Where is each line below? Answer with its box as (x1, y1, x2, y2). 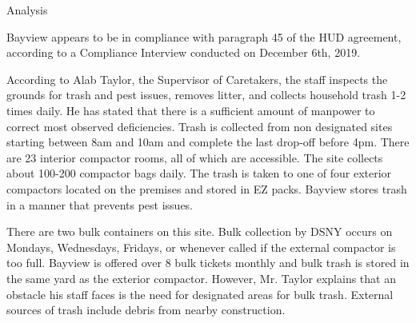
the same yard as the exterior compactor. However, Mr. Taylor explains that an (6, 269, 396, 286)
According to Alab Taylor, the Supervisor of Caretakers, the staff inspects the (6, 70, 388, 87)
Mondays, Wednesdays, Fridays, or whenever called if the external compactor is (6, 238, 396, 255)
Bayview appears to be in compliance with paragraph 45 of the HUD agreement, (6, 28, 402, 45)
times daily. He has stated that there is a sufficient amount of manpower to (6, 102, 375, 118)
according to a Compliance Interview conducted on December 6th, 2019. (6, 44, 361, 61)
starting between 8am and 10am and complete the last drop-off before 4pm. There (6, 134, 410, 150)
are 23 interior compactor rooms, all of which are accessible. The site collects (6, 149, 383, 165)
